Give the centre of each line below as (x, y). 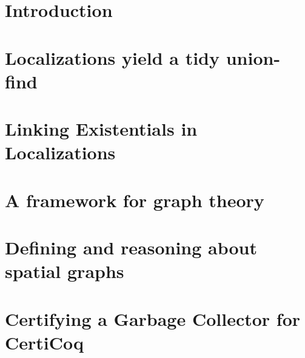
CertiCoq (45, 342)
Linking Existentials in (101, 129)
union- (253, 57)
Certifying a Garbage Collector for (153, 318)
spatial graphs (65, 271)
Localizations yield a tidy (112, 57)
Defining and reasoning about (131, 247)
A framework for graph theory (135, 200)
